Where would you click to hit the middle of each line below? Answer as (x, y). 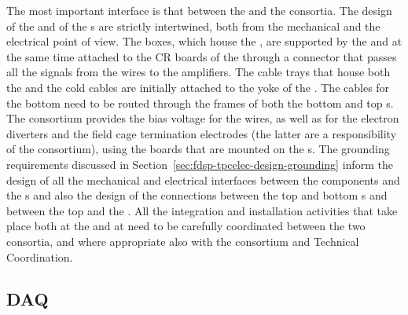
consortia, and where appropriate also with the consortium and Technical (183, 241)
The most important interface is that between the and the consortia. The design (199, 10)
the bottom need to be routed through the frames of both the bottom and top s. (200, 103)
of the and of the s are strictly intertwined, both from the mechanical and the (193, 26)
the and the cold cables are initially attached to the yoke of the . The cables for (198, 87)
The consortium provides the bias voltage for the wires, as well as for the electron (203, 118)
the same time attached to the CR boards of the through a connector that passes (202, 56)
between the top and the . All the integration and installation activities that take (202, 210)
